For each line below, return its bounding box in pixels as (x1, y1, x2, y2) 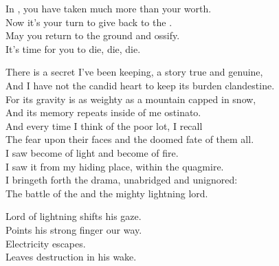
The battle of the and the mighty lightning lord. (5, 186, 208, 200)
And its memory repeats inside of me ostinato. (5, 105, 201, 120)
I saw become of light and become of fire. (5, 145, 179, 159)
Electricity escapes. (5, 236, 86, 250)
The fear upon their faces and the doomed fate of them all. (5, 132, 254, 146)
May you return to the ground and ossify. (5, 28, 180, 43)
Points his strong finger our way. (5, 222, 142, 236)
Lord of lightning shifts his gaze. (5, 209, 142, 223)
